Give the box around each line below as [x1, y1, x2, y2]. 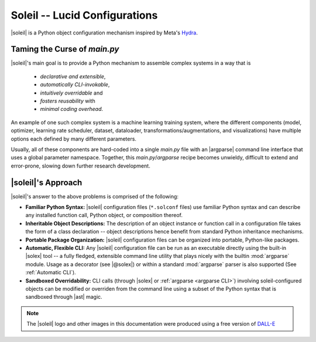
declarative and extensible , [40, 73, 106, 80]
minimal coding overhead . [40, 106, 104, 113]
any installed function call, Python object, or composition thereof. [25, 212, 183, 219]
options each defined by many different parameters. [11, 135, 137, 142]
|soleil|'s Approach [11, 177, 83, 187]
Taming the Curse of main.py [11, 44, 119, 54]
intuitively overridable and [40, 89, 103, 96]
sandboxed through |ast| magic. [25, 294, 102, 301]
